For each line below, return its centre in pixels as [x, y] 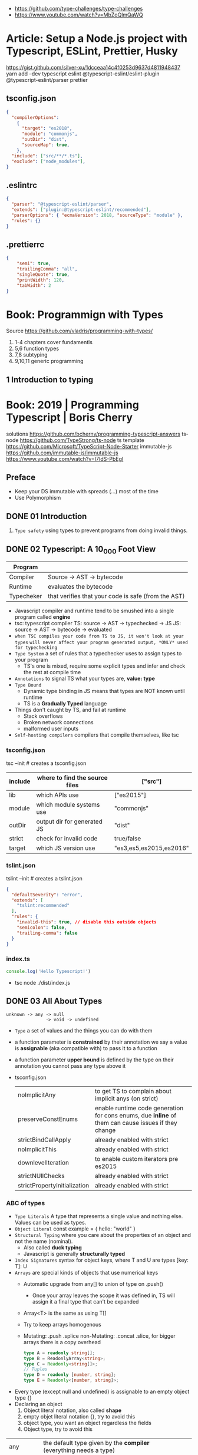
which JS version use [66, 848]
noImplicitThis [37, 1150]
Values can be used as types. [50, 1222]
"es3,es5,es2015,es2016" [151, 848]
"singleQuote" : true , [43, 274]
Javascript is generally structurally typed [74, 1253]
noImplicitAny [37, 1095]
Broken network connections [58, 722]
